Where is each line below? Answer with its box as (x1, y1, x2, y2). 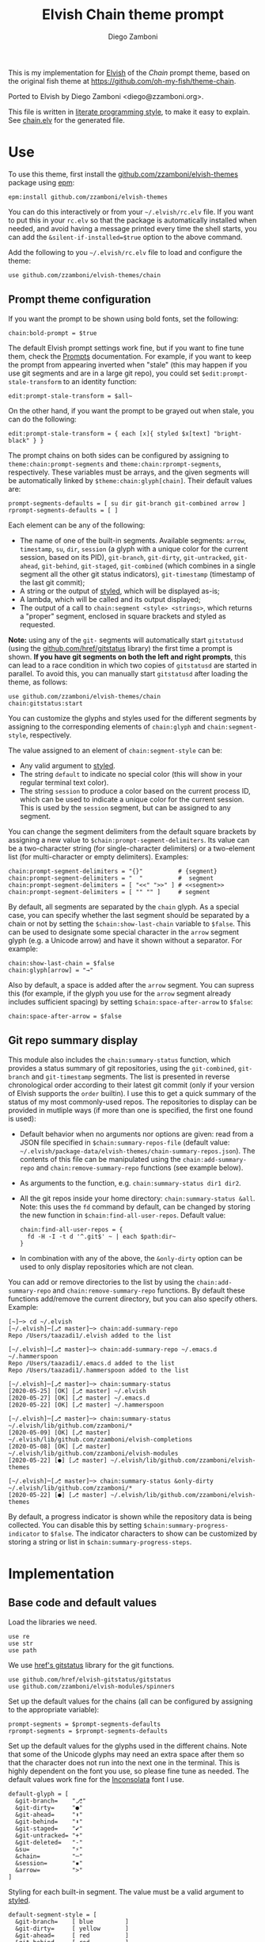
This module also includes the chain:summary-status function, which (8, 1055, 231, 1064)
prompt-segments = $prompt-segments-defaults (8, 1720, 161, 1728)
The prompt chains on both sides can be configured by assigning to (8, 450, 229, 460)
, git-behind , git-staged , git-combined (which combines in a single (37, 561, 256, 570)
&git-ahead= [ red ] (15, 1931, 129, 1940)
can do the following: (8, 414, 77, 424)
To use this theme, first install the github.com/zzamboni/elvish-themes (8, 169, 239, 179)
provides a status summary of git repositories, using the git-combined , (8, 1063, 237, 1072)
